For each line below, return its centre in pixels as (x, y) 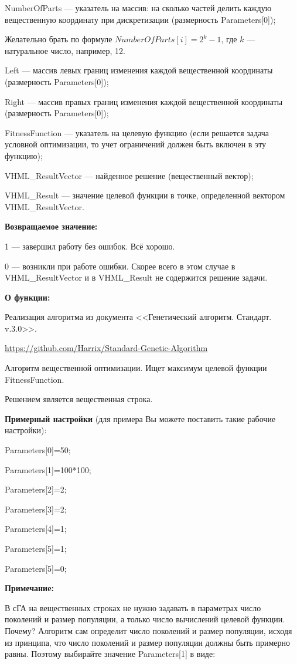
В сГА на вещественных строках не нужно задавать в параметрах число (133, 607)
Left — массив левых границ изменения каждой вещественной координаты (139, 70)
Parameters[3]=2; (36, 509)
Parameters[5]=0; (36, 568)
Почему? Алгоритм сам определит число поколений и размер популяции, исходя (148, 630)
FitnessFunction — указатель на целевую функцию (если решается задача (137, 132)
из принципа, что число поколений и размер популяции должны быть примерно (147, 642)
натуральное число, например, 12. (65, 50)
